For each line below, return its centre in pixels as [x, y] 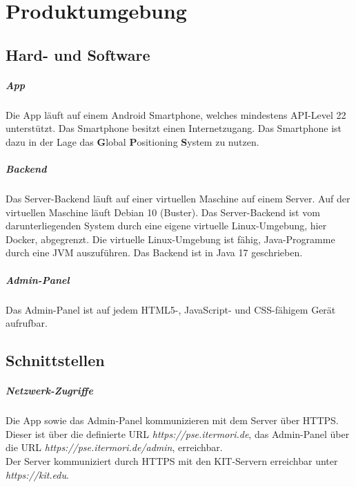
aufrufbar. [27, 323]
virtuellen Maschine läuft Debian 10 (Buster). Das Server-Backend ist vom [163, 212]
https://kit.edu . [37, 474]
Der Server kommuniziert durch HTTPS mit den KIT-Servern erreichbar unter [172, 460]
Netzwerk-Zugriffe [49, 391]
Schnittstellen [55, 360]
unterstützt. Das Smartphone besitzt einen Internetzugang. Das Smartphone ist [174, 128]
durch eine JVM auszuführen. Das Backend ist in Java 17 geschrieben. [154, 252]
